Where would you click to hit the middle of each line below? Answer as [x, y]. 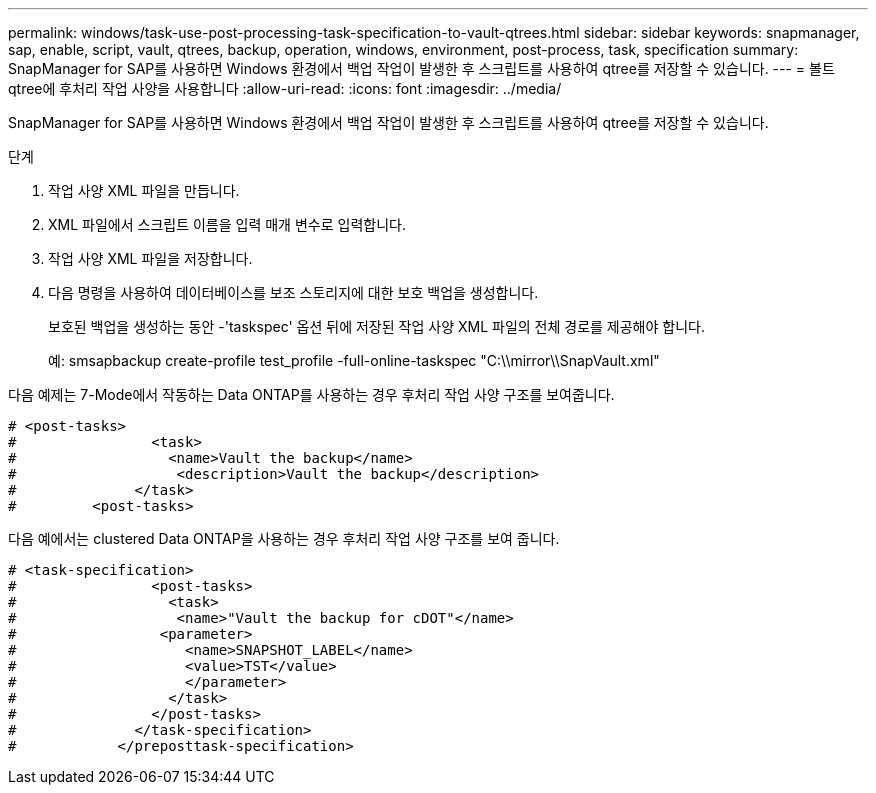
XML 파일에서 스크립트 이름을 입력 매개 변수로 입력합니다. [227, 224]
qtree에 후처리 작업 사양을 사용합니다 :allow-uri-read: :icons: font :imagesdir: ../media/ [285, 88]
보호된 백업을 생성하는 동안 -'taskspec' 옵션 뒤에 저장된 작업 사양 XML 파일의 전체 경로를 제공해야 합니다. [376, 326]
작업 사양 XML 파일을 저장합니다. [150, 258]
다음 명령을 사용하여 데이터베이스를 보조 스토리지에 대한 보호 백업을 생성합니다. [293, 292]
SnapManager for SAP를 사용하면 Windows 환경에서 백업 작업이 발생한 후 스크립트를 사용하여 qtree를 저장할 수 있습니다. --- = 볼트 [421, 68]
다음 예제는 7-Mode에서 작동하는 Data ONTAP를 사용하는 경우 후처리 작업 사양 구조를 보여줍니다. [311, 394]
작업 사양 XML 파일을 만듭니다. [144, 190]
